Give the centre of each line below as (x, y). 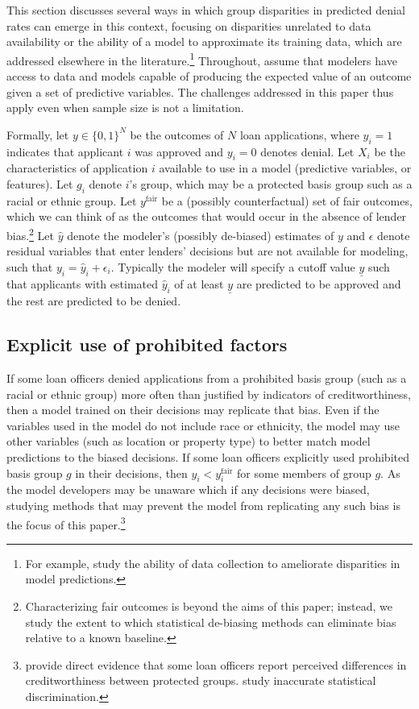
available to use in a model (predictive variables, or (285, 168)
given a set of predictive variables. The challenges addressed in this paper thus (200, 91)
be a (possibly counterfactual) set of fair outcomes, (287, 200)
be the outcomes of (177, 134)
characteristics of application (77, 168)
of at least (199, 284)
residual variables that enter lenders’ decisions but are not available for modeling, (207, 251)
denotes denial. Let (307, 151)
